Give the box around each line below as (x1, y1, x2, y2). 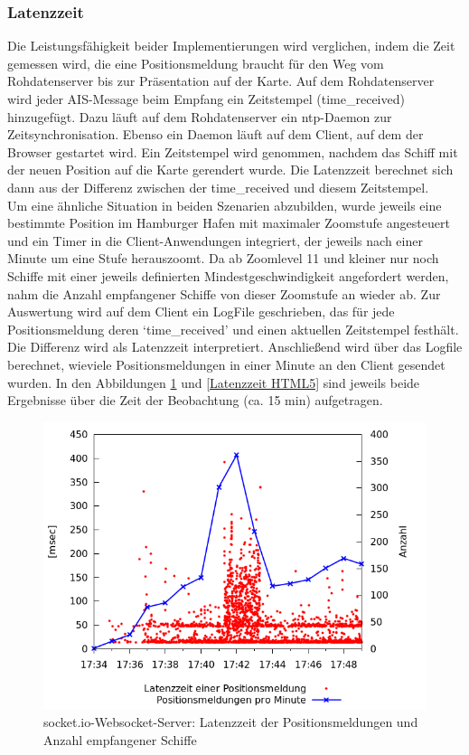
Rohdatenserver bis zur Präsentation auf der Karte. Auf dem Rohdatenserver (7, 71, 435, 90)
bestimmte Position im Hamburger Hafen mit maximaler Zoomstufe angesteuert (7, 213, 450, 232)
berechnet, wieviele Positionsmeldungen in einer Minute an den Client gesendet (7, 354, 446, 373)
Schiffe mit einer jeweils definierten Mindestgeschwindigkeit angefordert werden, (7, 266, 449, 285)
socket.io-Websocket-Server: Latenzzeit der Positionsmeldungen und (43, 713, 418, 731)
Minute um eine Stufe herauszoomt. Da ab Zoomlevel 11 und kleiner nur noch (7, 249, 439, 268)
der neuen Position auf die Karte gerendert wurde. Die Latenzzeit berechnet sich (7, 160, 454, 179)
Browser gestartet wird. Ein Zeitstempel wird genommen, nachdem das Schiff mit (7, 142, 458, 161)
